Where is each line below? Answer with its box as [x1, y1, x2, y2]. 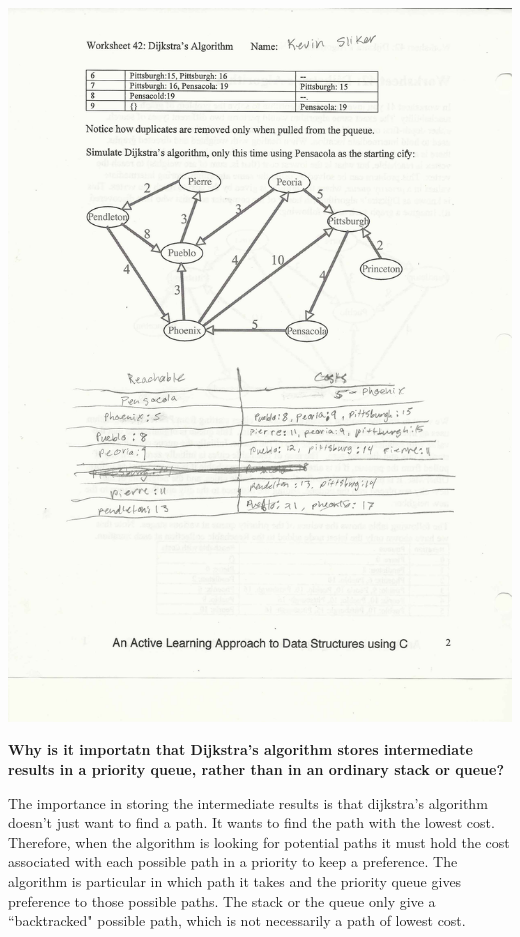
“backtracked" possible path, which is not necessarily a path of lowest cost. [8, 910, 466, 931]
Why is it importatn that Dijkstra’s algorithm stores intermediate [8, 739, 473, 760]
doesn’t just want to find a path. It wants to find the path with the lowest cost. [8, 812, 495, 833]
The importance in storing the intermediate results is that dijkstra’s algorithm [8, 792, 488, 813]
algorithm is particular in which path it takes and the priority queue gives [8, 870, 462, 891]
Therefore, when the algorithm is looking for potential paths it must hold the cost [8, 831, 510, 852]
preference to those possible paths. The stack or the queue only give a [8, 890, 436, 911]
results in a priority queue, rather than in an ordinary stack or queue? [8, 759, 505, 779]
